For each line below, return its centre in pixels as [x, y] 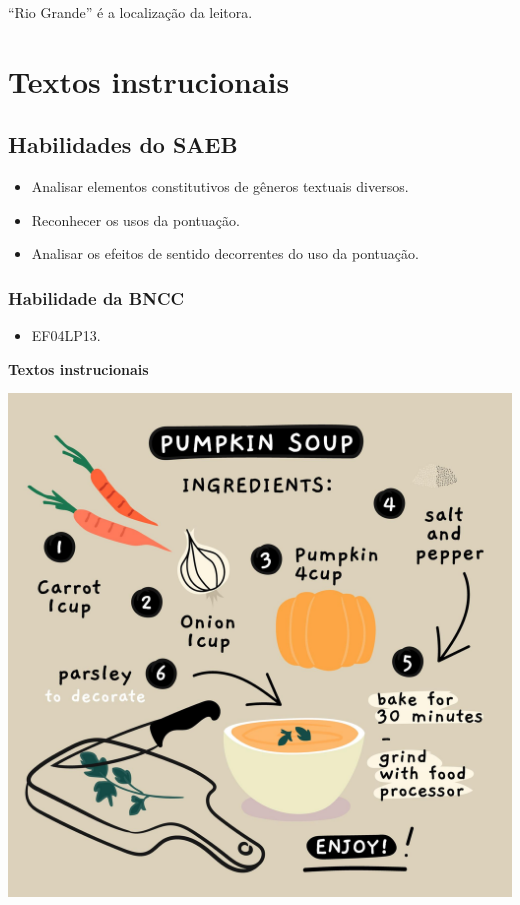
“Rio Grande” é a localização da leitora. [130, 12]
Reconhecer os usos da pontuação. [135, 219]
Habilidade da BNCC [96, 297]
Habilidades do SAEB [123, 144]
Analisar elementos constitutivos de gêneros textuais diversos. [220, 186]
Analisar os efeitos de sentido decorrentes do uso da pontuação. [225, 253]
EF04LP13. [66, 335]
